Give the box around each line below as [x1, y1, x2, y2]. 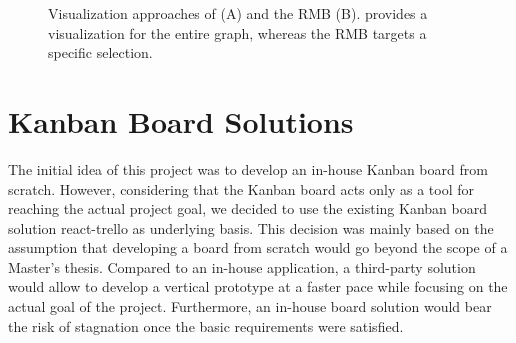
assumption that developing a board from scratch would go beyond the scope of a [8, 237, 508, 258]
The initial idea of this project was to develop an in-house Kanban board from [8, 158, 488, 179]
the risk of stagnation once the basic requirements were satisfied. [8, 315, 404, 336]
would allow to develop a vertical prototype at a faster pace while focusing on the [8, 276, 508, 297]
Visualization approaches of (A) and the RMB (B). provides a [48, 3, 428, 23]
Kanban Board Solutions [8, 100, 354, 141]
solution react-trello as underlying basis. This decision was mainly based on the [8, 217, 494, 238]
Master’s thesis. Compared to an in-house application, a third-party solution [8, 256, 476, 277]
